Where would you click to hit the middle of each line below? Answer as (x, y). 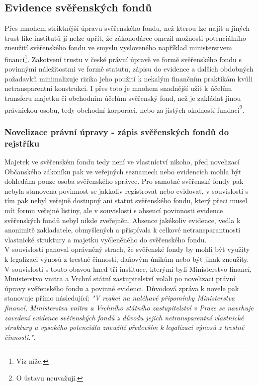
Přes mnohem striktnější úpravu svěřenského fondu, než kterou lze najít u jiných (127, 28)
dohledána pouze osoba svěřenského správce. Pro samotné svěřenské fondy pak (124, 181)
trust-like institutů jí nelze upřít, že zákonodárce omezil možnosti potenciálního (126, 38)
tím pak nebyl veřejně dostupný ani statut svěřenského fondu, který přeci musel (126, 200)
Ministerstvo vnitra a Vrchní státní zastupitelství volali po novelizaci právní (120, 278)
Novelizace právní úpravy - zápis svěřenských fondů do (117, 131)
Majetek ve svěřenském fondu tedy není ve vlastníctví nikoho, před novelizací (122, 161)
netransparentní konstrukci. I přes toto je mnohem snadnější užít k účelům (118, 88)
